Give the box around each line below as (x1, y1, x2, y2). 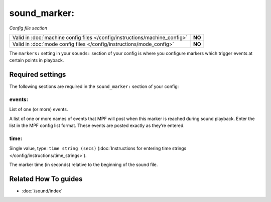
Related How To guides (9, 174, 83, 183)
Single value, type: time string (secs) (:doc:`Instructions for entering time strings (9, 145, 187, 151)
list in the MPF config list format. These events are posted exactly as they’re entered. (9, 122, 185, 128)
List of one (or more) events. (9, 106, 68, 112)
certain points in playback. (9, 57, 64, 63)
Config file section (9, 25, 48, 31)
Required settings (9, 70, 66, 79)
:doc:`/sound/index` (22, 187, 63, 193)
